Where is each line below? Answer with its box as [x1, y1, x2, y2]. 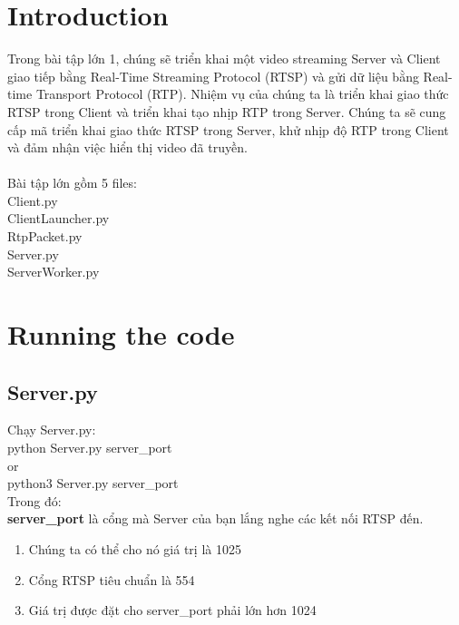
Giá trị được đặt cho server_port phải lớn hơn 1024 [28, 601, 317, 620]
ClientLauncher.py [7, 209, 110, 228]
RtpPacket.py [7, 227, 83, 246]
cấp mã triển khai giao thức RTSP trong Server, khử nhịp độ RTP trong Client [7, 120, 449, 139]
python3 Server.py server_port [7, 474, 179, 493]
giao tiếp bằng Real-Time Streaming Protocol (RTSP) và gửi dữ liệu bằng [7, 66, 419, 85]
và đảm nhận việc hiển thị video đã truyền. [7, 138, 248, 157]
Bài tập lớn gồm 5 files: [7, 173, 137, 192]
